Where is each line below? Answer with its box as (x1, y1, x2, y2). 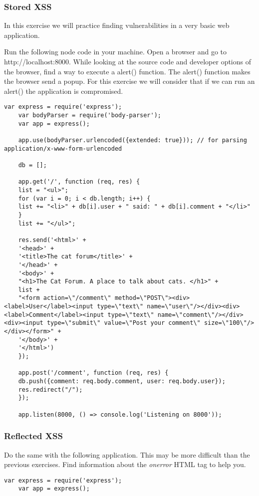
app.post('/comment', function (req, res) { (18, 369, 169, 377)
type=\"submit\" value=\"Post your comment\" (46, 319, 201, 327)
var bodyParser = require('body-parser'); (18, 112, 161, 119)
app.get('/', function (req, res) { (18, 178, 140, 186)
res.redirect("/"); (18, 386, 83, 393)
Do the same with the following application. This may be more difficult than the (4, 449, 250, 460)
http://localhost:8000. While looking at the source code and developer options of (4, 56, 252, 66)
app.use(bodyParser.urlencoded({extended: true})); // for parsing (18, 137, 247, 144)
